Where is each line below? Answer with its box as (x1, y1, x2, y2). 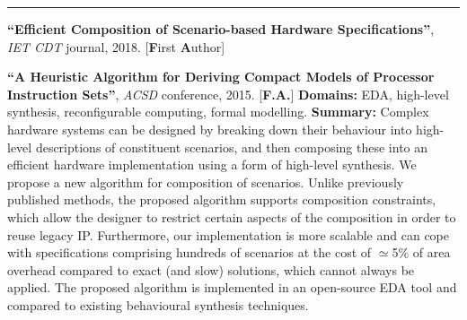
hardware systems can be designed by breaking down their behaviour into (7, 119, 412, 138)
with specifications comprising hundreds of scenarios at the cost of (7, 243, 372, 262)
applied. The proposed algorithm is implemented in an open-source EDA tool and (7, 278, 457, 297)
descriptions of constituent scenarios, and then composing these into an (35, 137, 428, 156)
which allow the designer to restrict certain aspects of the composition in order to (7, 207, 456, 226)
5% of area (392, 243, 451, 262)
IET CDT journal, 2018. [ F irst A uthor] (7, 37, 225, 56)
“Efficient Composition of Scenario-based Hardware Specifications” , (7, 20, 435, 38)
